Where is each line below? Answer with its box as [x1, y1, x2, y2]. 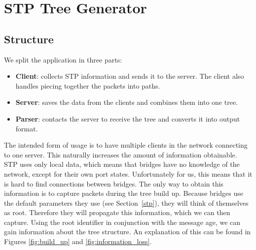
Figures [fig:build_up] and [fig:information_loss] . [4, 236, 152, 247]
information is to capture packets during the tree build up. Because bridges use [4, 188, 243, 198]
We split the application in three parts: [4, 54, 122, 64]
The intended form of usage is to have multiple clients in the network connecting [4, 140, 248, 150]
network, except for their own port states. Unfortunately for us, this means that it [4, 168, 253, 179]
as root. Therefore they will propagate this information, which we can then [4, 207, 230, 218]
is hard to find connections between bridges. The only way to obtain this [4, 178, 223, 188]
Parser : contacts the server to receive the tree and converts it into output [15, 113, 240, 124]
